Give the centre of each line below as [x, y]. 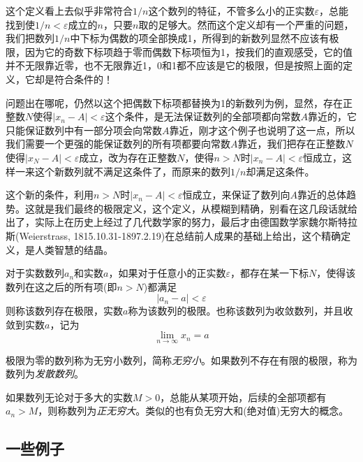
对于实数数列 [35, 273]
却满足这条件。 [280, 171]
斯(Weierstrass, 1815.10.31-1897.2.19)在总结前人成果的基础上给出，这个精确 [173, 235]
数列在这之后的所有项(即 [61, 286]
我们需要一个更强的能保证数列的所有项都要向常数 [118, 144]
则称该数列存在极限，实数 [64, 311]
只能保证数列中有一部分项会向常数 [84, 130]
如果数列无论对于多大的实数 [69, 397]
